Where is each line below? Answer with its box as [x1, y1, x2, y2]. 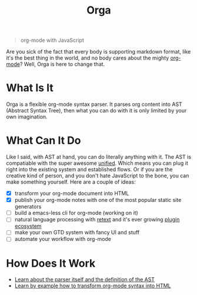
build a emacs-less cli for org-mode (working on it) [14, 210, 138, 217]
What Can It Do [6, 134, 81, 147]
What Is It [6, 81, 54, 95]
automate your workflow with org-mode [14, 236, 112, 243]
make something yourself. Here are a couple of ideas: [6, 178, 136, 185]
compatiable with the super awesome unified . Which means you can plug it [6, 160, 188, 167]
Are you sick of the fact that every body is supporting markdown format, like [6, 48, 191, 55]
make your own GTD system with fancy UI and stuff [14, 229, 140, 236]
